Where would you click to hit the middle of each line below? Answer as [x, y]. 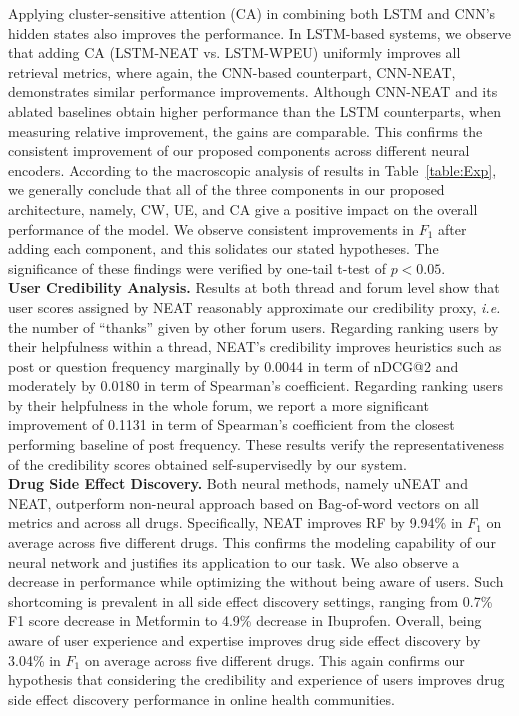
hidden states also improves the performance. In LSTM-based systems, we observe [260, 32]
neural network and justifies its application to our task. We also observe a [234, 561]
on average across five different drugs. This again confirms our [274, 659]
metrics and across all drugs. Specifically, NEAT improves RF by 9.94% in [235, 522]
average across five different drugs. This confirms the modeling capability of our [252, 542]
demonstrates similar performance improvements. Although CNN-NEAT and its [253, 91]
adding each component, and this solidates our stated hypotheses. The [223, 248]
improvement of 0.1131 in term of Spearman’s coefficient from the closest [231, 424]
